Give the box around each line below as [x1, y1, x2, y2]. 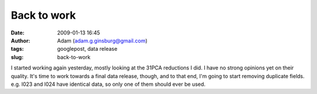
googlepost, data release [57, 46, 117, 53]
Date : [11, 29, 25, 36]
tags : [11, 46, 24, 53]
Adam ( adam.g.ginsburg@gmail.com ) [57, 37, 148, 44]
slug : [11, 53, 23, 61]
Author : [11, 37, 31, 44]
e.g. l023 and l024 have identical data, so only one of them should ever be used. [11, 81, 205, 88]
